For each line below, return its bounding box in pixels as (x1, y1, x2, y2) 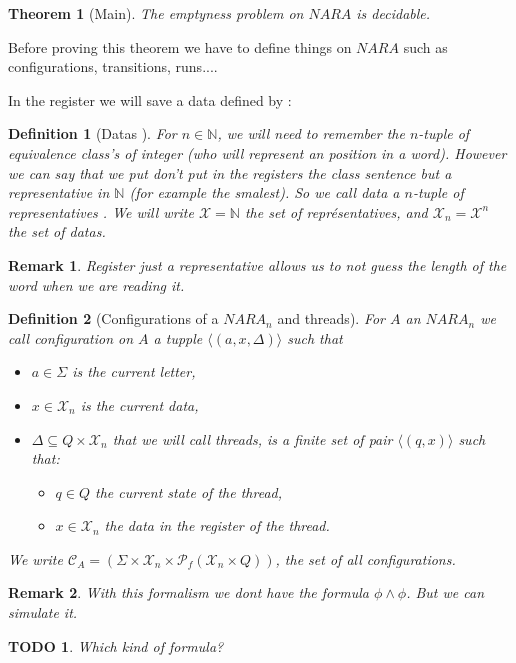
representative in (8, 182, 110, 203)
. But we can (406, 582, 485, 603)
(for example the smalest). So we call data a (129, 182, 400, 203)
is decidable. (356, 3, 431, 23)
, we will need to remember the (217, 123, 405, 144)
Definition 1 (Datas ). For (8, 123, 177, 144)
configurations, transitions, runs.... (8, 56, 218, 77)
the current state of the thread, (95, 481, 282, 502)
